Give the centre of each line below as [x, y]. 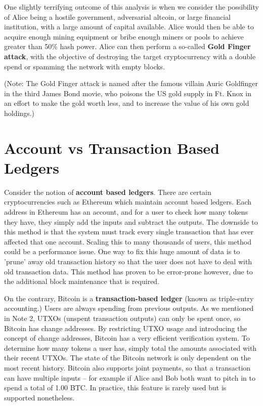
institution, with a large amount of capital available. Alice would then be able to [129, 27]
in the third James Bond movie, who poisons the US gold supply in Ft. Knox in [128, 93]
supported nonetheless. [39, 397]
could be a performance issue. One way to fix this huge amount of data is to [122, 251]
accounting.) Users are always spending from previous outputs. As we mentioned [129, 308]
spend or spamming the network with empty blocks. [85, 66]
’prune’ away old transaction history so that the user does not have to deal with [128, 261]
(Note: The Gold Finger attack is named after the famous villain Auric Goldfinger [131, 83]
